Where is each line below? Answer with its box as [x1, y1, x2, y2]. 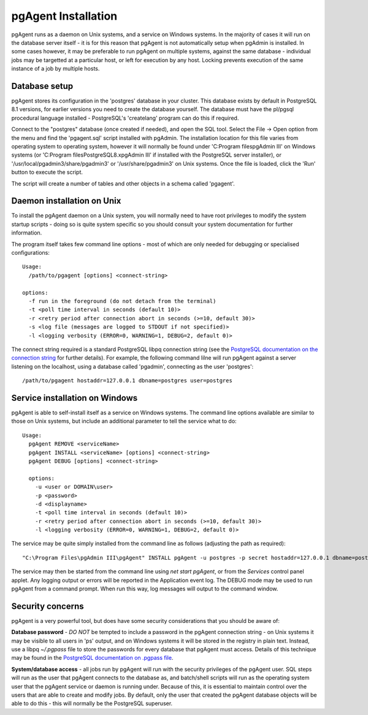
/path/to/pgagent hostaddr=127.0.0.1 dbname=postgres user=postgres [22, 377, 232, 384]
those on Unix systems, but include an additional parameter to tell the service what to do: [11, 417, 237, 425]
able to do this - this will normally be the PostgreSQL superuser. [11, 700, 173, 707]
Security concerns [11, 601, 84, 611]
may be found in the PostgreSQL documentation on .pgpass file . [11, 654, 174, 662]
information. [11, 229, 42, 236]
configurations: [11, 249, 50, 256]
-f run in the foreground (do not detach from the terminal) [28, 298, 217, 304]
